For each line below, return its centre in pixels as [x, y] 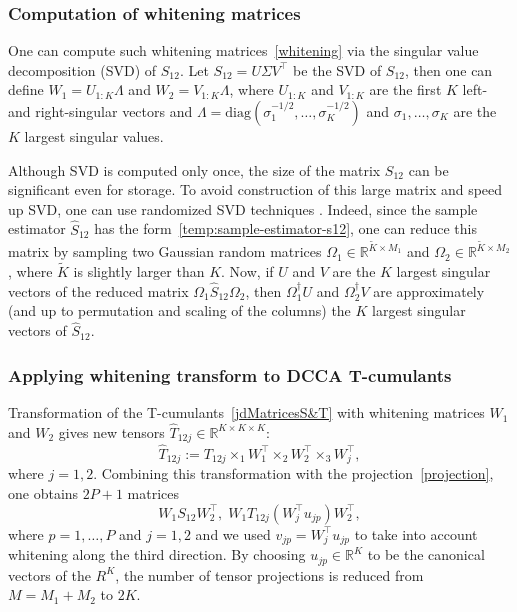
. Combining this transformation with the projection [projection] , [293, 473]
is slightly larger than [139, 271]
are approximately [429, 290]
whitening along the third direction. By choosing [157, 554]
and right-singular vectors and [100, 111]
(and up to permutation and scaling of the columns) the [179, 310]
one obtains [43, 492]
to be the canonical [426, 554]
